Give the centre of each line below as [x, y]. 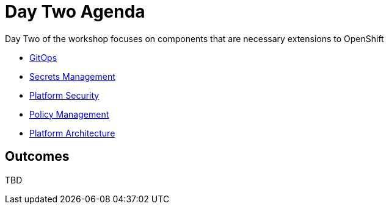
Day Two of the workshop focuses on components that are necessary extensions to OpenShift [194, 38]
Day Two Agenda [75, 12]
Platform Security [64, 95]
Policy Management [69, 114]
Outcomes [37, 157]
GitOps [43, 57]
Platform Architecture [72, 133]
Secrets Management [72, 76]
